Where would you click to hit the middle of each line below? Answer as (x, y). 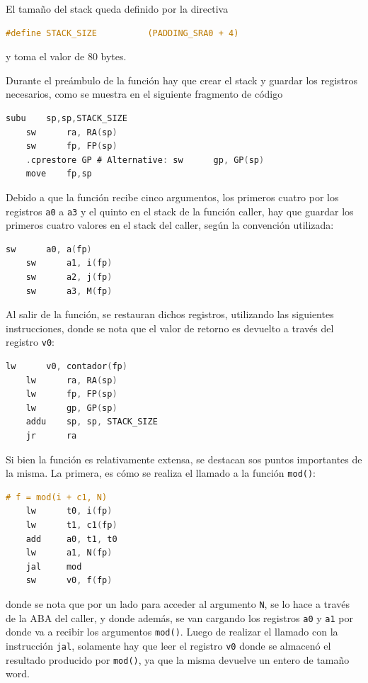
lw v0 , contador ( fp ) (67, 366)
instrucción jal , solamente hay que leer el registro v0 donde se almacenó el (168, 645)
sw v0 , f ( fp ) (69, 581)
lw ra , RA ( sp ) (71, 380)
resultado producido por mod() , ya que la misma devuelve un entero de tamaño (178, 659)
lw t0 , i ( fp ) (69, 511)
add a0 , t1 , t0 (71, 539)
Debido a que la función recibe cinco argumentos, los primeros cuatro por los (172, 197)
